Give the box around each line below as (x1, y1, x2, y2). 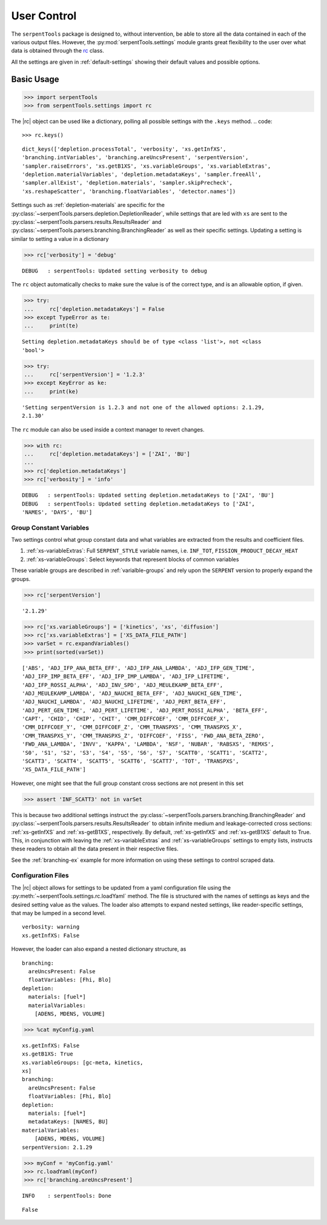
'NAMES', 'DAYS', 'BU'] (22, 508, 93, 516)
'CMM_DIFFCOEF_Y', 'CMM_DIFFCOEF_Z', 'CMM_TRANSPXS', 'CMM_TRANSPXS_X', (22, 724, 242, 731)
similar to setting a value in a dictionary (11, 235, 109, 242)
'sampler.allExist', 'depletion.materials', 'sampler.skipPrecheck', (22, 179, 233, 186)
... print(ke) (24, 388, 79, 395)
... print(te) (24, 323, 79, 329)
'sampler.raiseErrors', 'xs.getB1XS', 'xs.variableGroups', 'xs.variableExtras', (22, 162, 271, 169)
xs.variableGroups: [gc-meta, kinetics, (22, 1059, 144, 1066)
